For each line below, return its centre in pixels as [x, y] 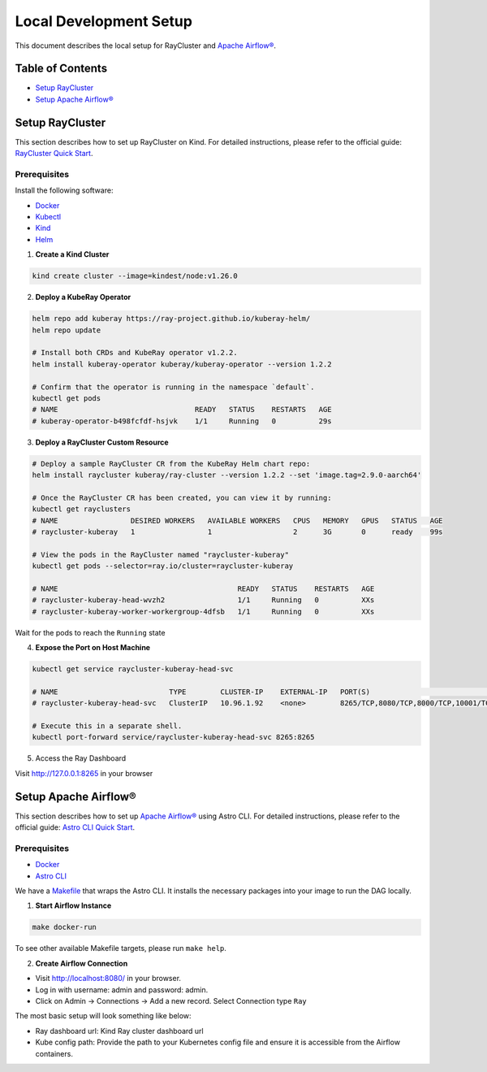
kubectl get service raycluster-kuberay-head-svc [133, 669]
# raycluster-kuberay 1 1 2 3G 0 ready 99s [237, 532]
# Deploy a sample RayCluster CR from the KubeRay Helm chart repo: [171, 464]
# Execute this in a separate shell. [107, 726]
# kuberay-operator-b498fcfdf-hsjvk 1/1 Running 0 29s [182, 421]
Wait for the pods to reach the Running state [90, 632]
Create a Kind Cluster [72, 254]
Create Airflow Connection [82, 963]
